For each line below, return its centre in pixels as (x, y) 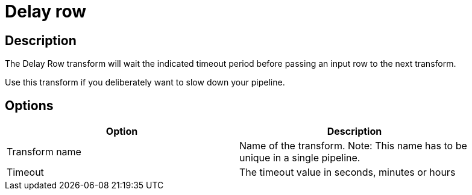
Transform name (44, 152)
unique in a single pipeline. (300, 158)
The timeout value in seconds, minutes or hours (348, 172)
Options (29, 105)
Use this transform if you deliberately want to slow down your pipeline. (145, 82)
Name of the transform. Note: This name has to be (353, 146)
